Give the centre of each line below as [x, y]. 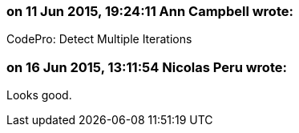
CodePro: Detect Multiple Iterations [99, 39]
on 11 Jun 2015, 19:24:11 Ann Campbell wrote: [150, 11]
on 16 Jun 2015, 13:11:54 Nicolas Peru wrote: [147, 67]
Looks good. [39, 95]
